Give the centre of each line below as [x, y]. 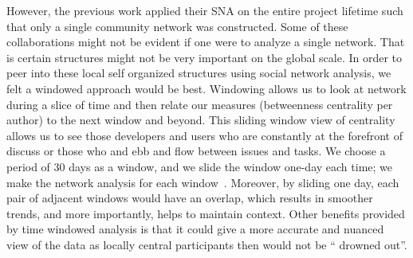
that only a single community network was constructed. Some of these [177, 26]
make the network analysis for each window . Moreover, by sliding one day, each [203, 182]
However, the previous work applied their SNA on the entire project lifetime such [205, 10]
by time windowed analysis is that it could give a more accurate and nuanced [195, 229]
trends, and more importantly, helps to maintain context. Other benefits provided [206, 213]
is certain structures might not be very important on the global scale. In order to [205, 57]
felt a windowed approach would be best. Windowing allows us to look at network [206, 88]
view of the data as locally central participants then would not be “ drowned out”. [207, 244]
